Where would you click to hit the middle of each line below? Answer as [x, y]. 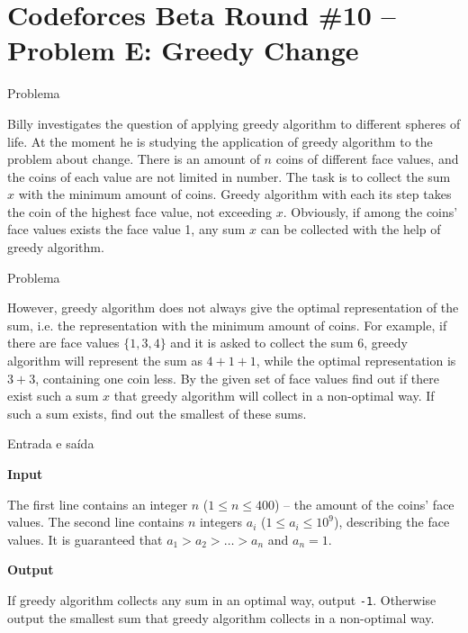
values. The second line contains [96, 522]
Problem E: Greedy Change [183, 50]
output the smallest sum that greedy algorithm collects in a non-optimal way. [221, 617]
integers [221, 522]
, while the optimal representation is [356, 361]
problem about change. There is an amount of [134, 159]
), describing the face [392, 522]
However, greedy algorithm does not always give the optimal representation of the [233, 307]
